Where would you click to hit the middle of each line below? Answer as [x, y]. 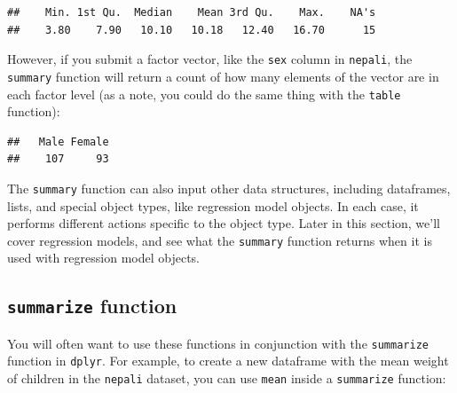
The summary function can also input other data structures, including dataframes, [229, 188]
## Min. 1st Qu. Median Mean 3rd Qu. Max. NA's [192, 12]
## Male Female [58, 141]
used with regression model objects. [103, 258]
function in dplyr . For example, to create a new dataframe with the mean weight [228, 361]
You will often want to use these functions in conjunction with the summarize [218, 343]
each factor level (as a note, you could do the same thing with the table [204, 94]
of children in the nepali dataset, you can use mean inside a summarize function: [227, 378]
